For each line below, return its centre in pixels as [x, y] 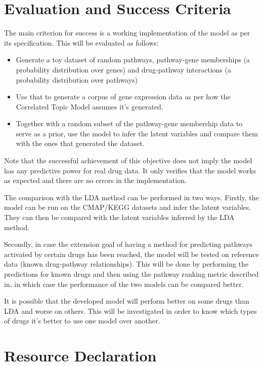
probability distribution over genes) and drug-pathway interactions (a [123, 69]
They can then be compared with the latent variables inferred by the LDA [119, 217]
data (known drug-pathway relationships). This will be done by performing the [126, 264]
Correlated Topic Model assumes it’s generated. [90, 106]
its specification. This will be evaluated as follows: [81, 42]
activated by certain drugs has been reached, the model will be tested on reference [131, 254]
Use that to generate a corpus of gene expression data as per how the [123, 97]
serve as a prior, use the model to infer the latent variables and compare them [137, 133]
